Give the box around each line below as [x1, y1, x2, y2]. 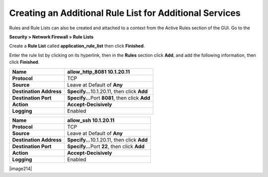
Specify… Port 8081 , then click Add [67, 94, 150, 101]
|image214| [9, 166, 32, 172]
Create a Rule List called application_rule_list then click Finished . [9, 43, 145, 49]
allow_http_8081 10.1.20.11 [67, 68, 130, 75]
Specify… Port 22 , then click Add [67, 143, 145, 150]
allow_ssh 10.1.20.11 [67, 117, 115, 124]
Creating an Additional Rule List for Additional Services [9, 7, 241, 18]
